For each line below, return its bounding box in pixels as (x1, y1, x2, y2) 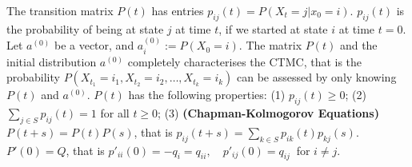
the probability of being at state (6, 20, 164, 37)
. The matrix (238, 37, 302, 54)
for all (100, 105, 130, 121)
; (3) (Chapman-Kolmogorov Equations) (158, 105, 379, 121)
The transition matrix (6, 2, 114, 18)
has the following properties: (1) (128, 86, 286, 103)
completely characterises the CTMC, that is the (127, 53, 362, 70)
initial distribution (6, 53, 97, 70)
